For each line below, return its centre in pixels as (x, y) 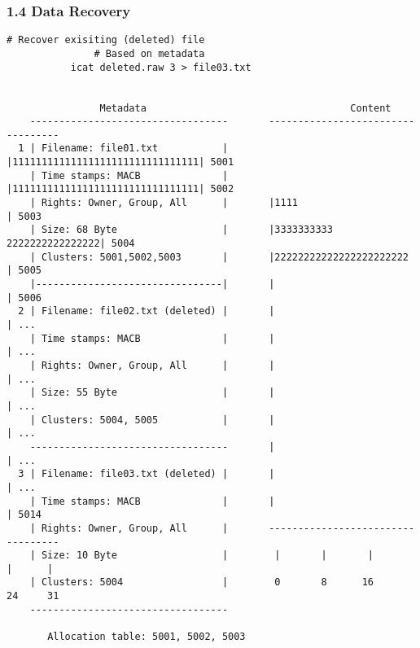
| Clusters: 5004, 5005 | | (152, 420)
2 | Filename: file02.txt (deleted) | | (147, 311)
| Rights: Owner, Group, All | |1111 (164, 203)
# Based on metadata (149, 53)
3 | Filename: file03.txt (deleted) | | (147, 474)
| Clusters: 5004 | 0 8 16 (202, 582)
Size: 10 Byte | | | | (208, 556)
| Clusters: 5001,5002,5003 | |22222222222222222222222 (219, 257)
